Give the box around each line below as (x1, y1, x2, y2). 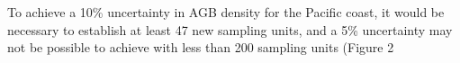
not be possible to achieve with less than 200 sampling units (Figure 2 (7, 38, 394, 57)
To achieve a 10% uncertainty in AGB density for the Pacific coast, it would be (7, 3, 445, 21)
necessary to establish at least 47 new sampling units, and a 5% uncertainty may (7, 20, 453, 39)
